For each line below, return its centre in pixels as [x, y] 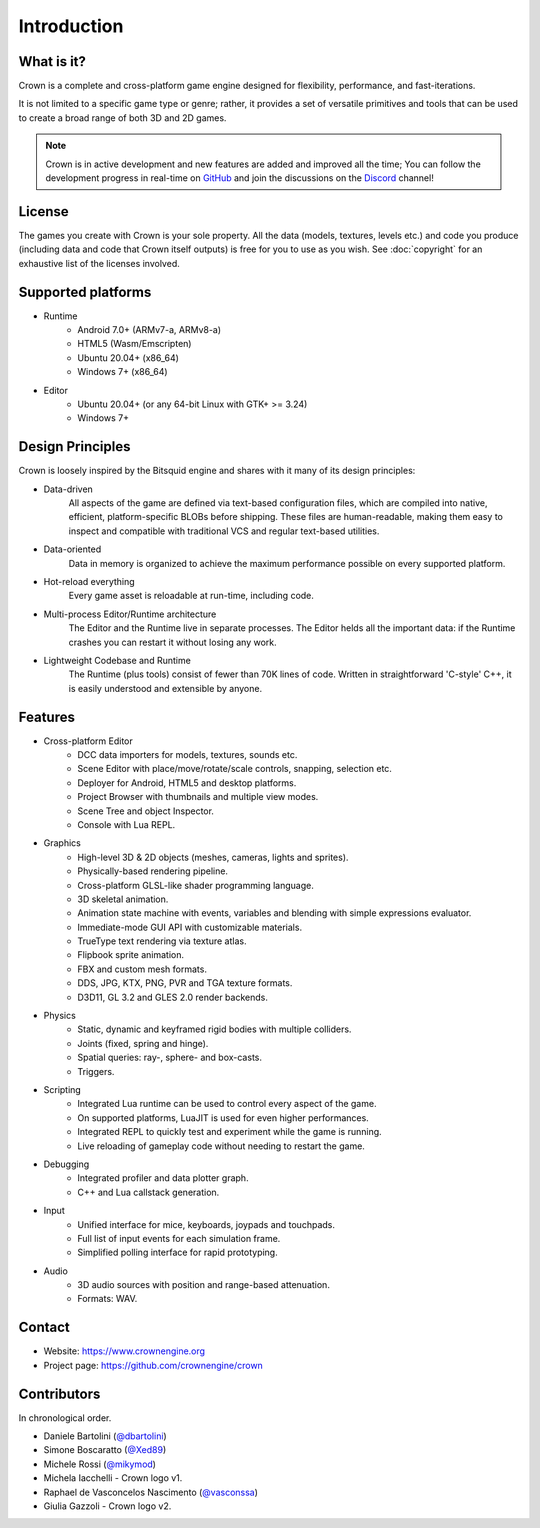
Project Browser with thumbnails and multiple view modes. [198, 797]
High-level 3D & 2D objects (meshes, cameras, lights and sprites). [213, 857]
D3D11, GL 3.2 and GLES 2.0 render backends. [173, 997]
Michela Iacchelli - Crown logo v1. [113, 1478]
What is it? [52, 61]
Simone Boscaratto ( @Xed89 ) [105, 1450]
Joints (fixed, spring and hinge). [143, 1043]
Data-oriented [72, 549]
